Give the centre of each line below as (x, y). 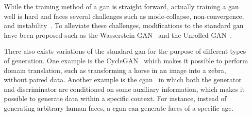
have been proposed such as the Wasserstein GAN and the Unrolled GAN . (118, 35)
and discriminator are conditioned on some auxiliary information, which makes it (124, 89)
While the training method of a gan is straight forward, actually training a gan (121, 6)
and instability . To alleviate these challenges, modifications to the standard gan (124, 25)
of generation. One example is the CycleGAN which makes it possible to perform (126, 60)
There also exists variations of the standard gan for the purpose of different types (125, 51)
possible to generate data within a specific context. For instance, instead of (115, 98)
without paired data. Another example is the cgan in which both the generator (123, 80)
